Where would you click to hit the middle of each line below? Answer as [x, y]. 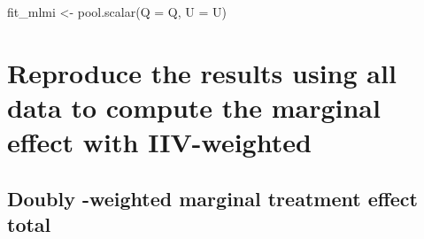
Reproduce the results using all [202, 72]
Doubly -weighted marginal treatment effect [212, 198]
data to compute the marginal [194, 107]
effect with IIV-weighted [159, 142]
